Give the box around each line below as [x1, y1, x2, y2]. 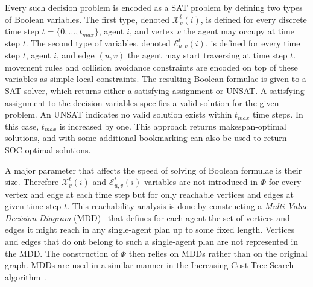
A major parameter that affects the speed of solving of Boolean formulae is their [5, 163, 302, 176]
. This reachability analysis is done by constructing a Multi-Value [67, 200, 308, 212]
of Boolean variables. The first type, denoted [5, 13, 170, 25]
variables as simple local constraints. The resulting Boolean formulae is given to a [5, 72, 306, 85]
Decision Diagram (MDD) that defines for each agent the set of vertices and [5, 211, 290, 224]
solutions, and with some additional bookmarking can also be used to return [5, 131, 287, 144]
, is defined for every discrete [200, 13, 307, 25]
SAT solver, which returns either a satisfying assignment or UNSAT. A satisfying [5, 84, 305, 97]
